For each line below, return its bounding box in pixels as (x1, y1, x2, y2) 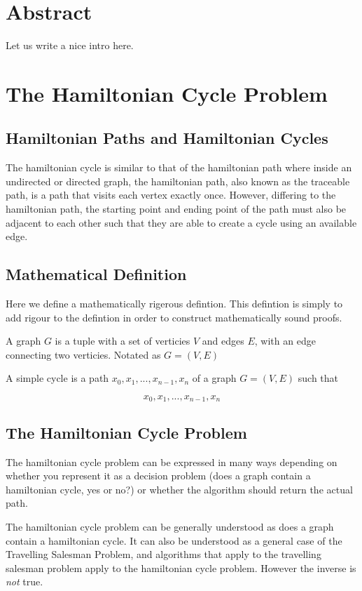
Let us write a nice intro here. (6, 38, 134, 53)
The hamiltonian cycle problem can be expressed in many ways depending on (6, 454, 337, 469)
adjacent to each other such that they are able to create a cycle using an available (6, 215, 357, 230)
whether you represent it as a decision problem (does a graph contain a (6, 468, 311, 483)
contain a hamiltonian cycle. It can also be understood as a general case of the (6, 533, 342, 547)
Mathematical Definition (6, 263, 187, 285)
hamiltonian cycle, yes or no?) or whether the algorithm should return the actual (6, 482, 353, 496)
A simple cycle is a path (6, 371, 109, 385)
